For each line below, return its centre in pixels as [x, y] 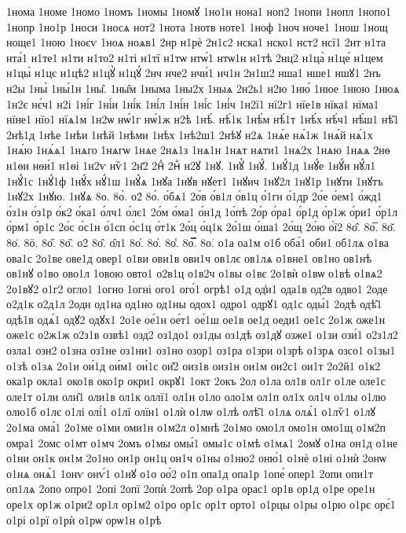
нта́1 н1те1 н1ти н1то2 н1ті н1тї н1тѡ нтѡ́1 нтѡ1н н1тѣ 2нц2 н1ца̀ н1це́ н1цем [195, 57]
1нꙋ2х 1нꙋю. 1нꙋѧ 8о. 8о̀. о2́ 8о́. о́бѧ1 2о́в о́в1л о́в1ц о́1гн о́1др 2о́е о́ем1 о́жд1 [194, 196]
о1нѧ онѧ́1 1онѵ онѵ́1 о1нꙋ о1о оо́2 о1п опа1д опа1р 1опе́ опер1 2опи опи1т [190, 473]
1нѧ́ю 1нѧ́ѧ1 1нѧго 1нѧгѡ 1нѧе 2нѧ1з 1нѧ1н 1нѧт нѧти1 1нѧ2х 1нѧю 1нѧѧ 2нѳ [198, 150]
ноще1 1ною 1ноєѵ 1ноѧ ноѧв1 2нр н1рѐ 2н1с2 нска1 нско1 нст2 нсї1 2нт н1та [196, 42]
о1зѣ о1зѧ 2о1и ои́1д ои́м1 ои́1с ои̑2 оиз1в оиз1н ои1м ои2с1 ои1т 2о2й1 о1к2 [194, 365]
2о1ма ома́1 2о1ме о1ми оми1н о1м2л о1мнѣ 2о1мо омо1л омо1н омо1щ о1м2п [196, 427]
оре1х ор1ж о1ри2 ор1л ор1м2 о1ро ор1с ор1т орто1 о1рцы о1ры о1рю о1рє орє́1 [201, 504]
